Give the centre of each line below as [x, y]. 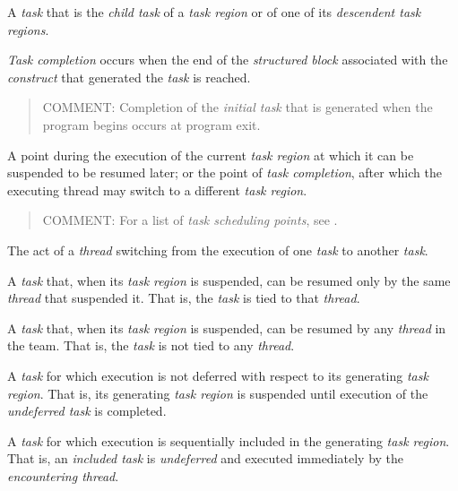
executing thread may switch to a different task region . [157, 190]
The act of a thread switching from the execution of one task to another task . [218, 250]
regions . [28, 29]
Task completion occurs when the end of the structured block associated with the [228, 60]
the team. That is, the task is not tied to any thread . [151, 345]
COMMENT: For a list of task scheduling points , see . [190, 220]
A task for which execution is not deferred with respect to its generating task [218, 375]
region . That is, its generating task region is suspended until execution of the [218, 393]
